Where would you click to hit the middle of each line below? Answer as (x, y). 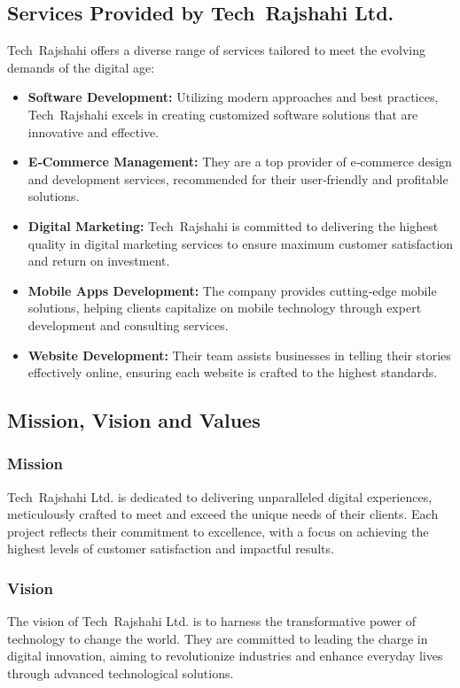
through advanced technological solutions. (121, 673)
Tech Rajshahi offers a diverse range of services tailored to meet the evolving (217, 50)
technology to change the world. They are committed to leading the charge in (218, 638)
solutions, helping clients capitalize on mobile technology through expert (225, 308)
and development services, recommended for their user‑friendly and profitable (238, 178)
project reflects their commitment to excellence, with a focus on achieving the (218, 531)
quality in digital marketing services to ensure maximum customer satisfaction (241, 243)
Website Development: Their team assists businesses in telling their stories (239, 355)
